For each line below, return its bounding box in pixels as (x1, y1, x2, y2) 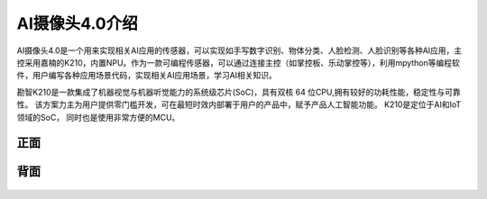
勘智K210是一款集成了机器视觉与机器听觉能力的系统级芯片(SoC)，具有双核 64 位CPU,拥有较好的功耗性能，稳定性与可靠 (16, 86, 462, 97)
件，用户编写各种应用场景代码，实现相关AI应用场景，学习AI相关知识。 (16, 70, 277, 81)
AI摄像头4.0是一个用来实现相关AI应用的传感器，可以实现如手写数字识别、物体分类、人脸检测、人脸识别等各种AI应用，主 (16, 45, 463, 56)
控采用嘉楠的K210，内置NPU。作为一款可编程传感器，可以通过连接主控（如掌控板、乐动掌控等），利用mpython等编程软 (16, 57, 460, 68)
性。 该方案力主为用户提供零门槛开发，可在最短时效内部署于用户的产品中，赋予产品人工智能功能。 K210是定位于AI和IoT (16, 99, 462, 110)
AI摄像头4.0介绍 (16, 14, 139, 33)
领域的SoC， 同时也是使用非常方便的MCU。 (16, 112, 180, 122)
